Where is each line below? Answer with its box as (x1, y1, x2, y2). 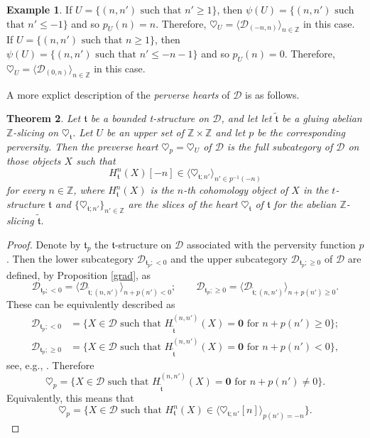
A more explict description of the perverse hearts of (6, 87, 230, 102)
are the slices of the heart (128, 196, 238, 211)
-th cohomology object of (183, 182, 288, 197)
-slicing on (13, 124, 59, 139)
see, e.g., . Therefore (6, 357, 94, 372)
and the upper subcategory (170, 251, 288, 265)
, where (73, 182, 105, 197)
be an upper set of (107, 124, 185, 139)
